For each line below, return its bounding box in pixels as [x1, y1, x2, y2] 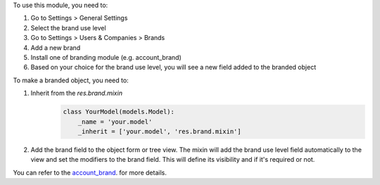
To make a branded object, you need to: [13, 76, 129, 84]
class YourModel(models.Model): [63, 108, 175, 116]
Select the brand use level [30, 23, 106, 32]
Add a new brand [30, 43, 81, 52]
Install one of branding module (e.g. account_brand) [30, 53, 182, 61]
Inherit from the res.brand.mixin [30, 89, 123, 98]
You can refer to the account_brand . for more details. [13, 168, 167, 177]
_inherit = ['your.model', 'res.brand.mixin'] [77, 127, 242, 135]
